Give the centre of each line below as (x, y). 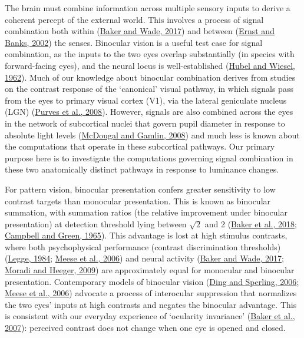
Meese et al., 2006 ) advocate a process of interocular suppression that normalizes (151, 293)
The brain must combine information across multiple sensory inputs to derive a (148, 8)
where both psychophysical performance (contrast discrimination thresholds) (143, 246)
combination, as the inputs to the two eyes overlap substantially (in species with (150, 54)
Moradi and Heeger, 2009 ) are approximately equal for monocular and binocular (150, 270)
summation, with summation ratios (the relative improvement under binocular (146, 212)
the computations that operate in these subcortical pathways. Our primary (140, 146)
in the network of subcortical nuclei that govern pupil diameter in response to (145, 123)
